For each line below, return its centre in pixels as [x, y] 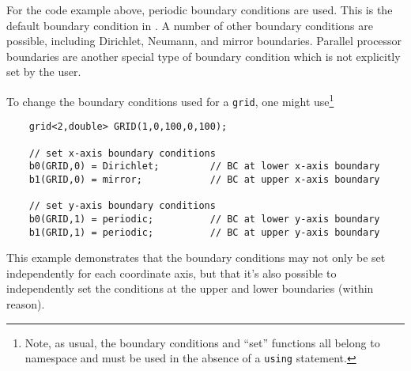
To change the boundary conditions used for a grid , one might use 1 [170, 100]
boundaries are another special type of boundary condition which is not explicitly [204, 56]
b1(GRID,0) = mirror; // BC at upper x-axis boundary [204, 179]
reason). [26, 303]
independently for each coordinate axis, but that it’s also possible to [172, 273]
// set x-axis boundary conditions [122, 153]
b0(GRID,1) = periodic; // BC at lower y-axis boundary [204, 219]
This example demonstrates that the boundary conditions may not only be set [196, 257]
